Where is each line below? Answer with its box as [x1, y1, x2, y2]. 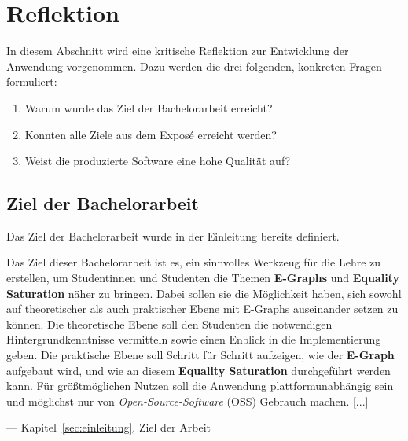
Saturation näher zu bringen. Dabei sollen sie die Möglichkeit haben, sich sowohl [6, 285, 402, 301]
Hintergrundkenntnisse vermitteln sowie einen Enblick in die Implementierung [6, 331, 381, 347]
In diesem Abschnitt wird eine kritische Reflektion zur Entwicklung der [6, 42, 349, 59]
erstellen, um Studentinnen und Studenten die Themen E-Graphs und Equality [6, 270, 399, 286]
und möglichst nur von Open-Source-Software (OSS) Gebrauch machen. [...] [6, 392, 369, 409]
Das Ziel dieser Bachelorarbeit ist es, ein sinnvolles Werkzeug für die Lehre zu [6, 254, 381, 270]
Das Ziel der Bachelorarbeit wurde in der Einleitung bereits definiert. [6, 227, 340, 244]
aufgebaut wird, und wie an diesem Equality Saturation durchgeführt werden [6, 362, 391, 378]
